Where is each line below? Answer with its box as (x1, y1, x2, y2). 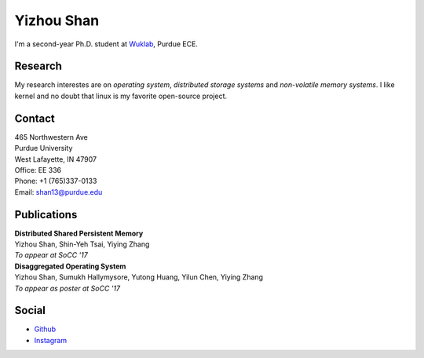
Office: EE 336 (14, 165, 62, 174)
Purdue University (14, 144, 73, 153)
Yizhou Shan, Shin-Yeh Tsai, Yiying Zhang (14, 239, 150, 249)
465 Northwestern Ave (14, 132, 88, 141)
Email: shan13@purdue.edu (14, 187, 103, 196)
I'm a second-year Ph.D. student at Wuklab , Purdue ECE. (14, 39, 198, 49)
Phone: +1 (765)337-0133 (14, 177, 97, 186)
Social (14, 304, 46, 317)
